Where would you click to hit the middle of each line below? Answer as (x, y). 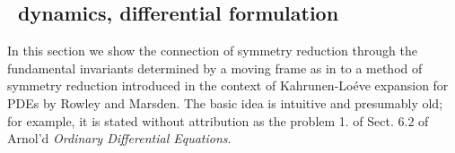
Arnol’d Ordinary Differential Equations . (119, 138)
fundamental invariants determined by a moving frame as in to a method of (215, 68)
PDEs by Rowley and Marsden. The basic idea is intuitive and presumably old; (225, 102)
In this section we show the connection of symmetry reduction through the (212, 51)
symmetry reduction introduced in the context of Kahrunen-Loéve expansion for (228, 85)
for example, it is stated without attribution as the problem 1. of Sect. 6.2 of (218, 120)
